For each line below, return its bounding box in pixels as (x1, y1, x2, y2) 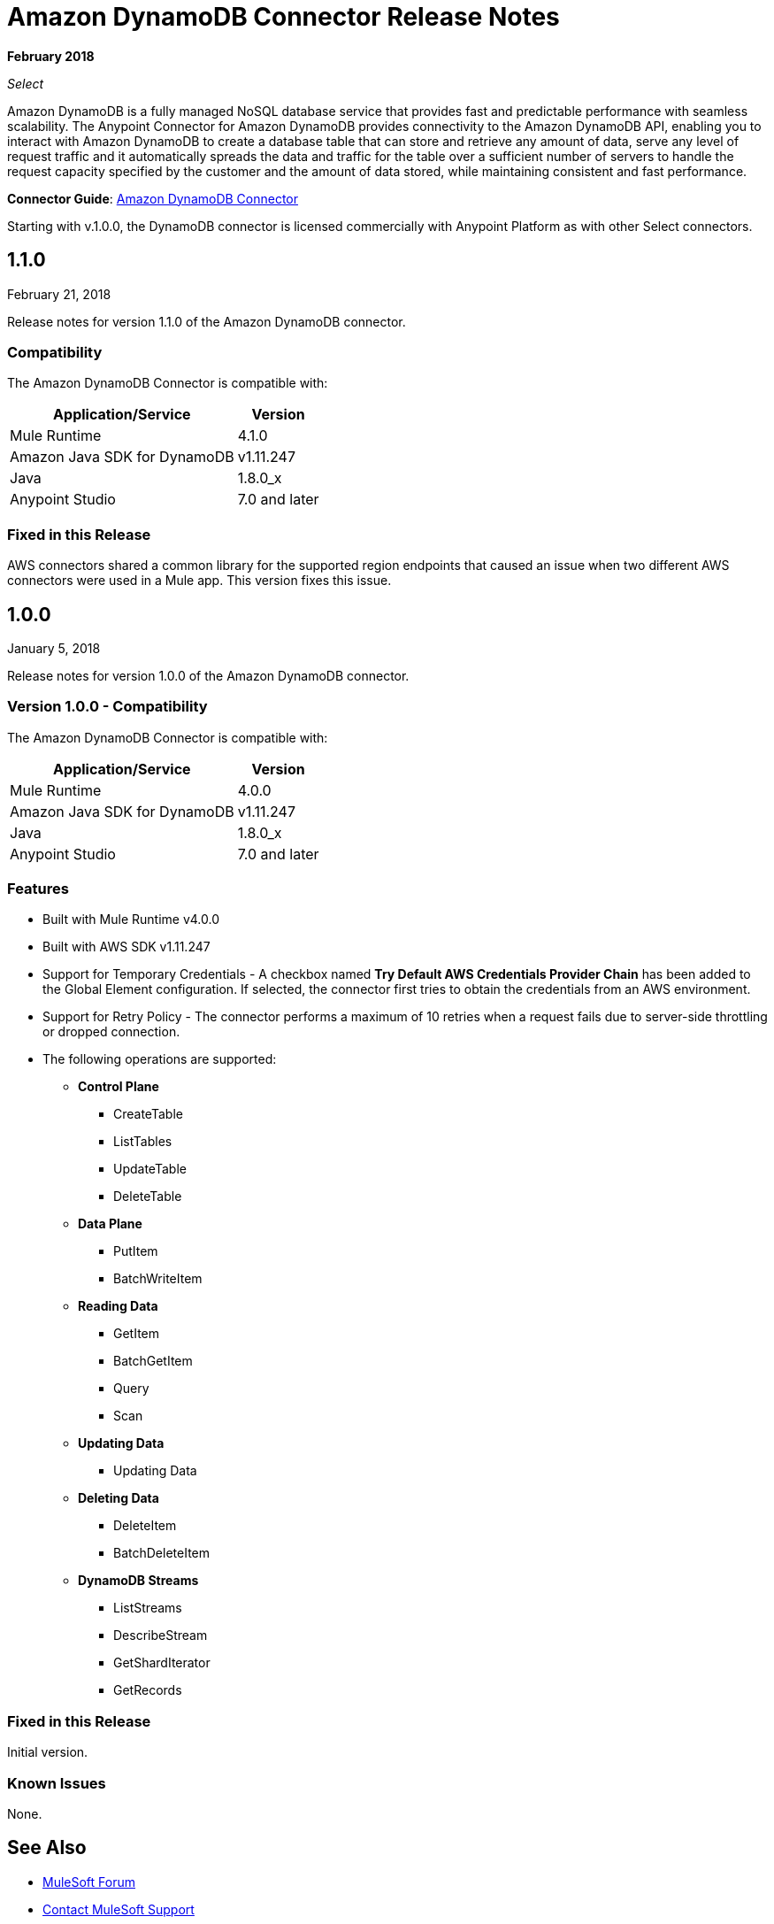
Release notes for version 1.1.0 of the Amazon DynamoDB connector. (7, 313, 406, 329)
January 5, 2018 (7, 640, 101, 656)
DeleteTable (113, 1189, 182, 1204)
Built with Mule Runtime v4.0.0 (42, 912, 219, 927)
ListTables (113, 1134, 172, 1150)
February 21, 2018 (7, 286, 111, 302)
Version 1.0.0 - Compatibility (7, 697, 208, 716)
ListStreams (113, 1600, 182, 1616)
